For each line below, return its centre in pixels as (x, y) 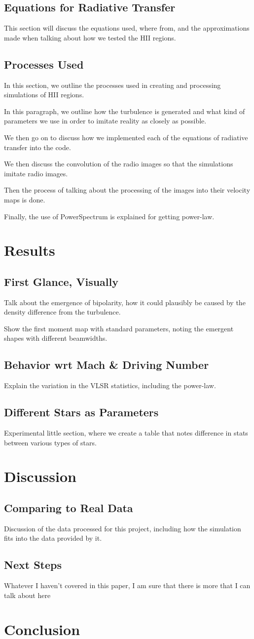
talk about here (27, 595)
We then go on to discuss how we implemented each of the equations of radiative (126, 137)
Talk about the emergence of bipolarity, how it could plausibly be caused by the (125, 302)
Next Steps (33, 565)
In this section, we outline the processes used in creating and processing (112, 85)
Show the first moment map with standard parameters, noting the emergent (119, 328)
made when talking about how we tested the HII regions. (90, 37)
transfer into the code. (37, 147)
